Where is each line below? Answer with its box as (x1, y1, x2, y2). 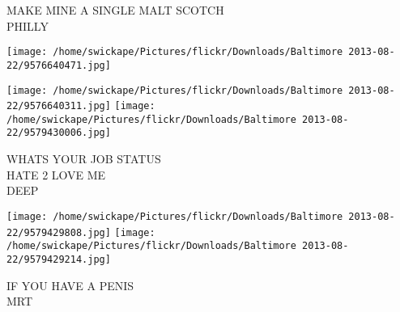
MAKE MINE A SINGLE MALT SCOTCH (6, 2, 224, 18)
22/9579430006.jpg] (6, 127, 111, 139)
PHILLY (6, 17, 49, 34)
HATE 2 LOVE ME (6, 166, 106, 183)
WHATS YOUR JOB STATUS (6, 150, 161, 167)
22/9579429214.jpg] (6, 253, 111, 265)
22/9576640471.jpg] (6, 59, 111, 71)
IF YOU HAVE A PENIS (6, 276, 134, 293)
